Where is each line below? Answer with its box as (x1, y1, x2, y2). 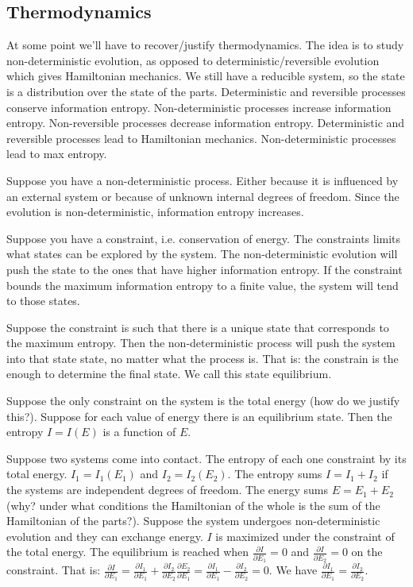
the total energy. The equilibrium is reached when (6, 543, 249, 560)
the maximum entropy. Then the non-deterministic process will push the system (6, 334, 396, 351)
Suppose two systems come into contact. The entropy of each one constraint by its (6, 450, 407, 466)
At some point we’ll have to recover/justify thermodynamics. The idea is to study (6, 37, 404, 53)
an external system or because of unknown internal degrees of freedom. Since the (6, 187, 399, 204)
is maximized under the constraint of (215, 527, 395, 544)
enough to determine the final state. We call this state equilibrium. (6, 365, 332, 382)
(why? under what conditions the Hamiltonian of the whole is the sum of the (6, 496, 380, 513)
